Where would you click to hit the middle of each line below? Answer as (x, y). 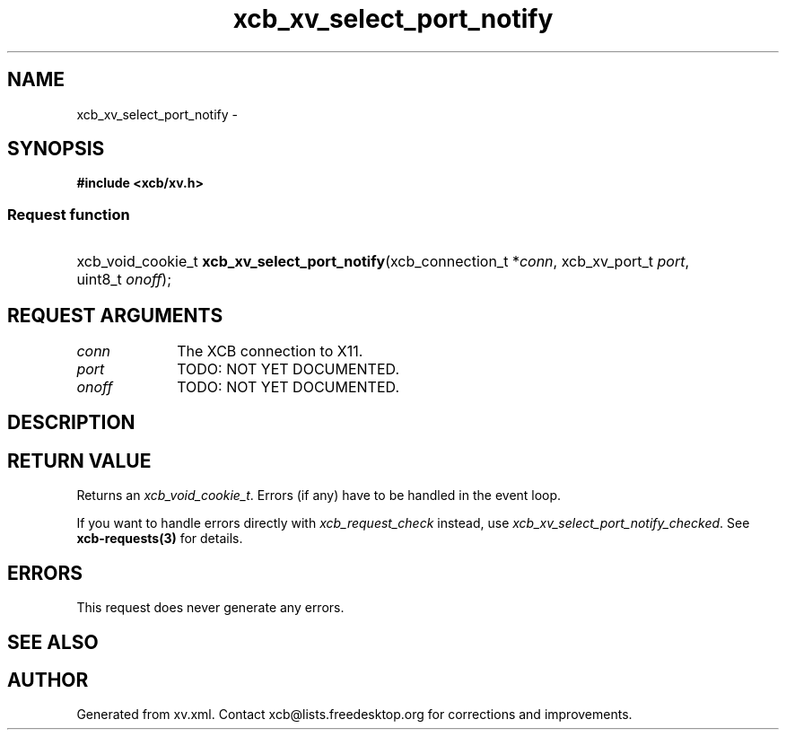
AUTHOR (48, 680)
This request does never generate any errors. (210, 608)
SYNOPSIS (56, 149)
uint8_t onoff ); (124, 280)
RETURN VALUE (79, 461)
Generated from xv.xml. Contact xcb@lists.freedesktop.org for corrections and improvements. (354, 715)
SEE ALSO (53, 642)
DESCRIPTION (71, 423)
